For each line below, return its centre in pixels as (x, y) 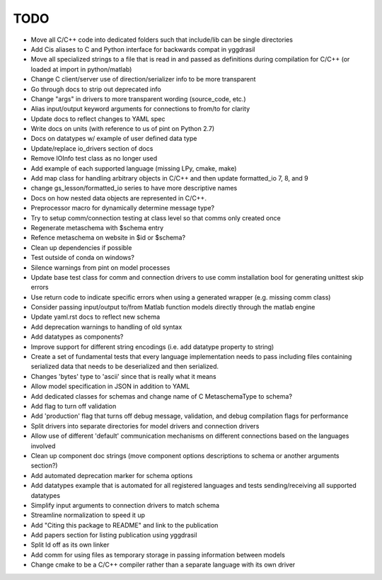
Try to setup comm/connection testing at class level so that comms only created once (156, 218)
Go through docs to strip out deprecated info (96, 89)
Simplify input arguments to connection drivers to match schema (125, 505)
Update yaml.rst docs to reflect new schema (95, 317)
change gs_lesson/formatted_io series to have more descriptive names (134, 188)
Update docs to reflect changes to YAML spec (98, 119)
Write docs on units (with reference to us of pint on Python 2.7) (123, 129)
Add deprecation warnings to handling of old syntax (106, 326)
